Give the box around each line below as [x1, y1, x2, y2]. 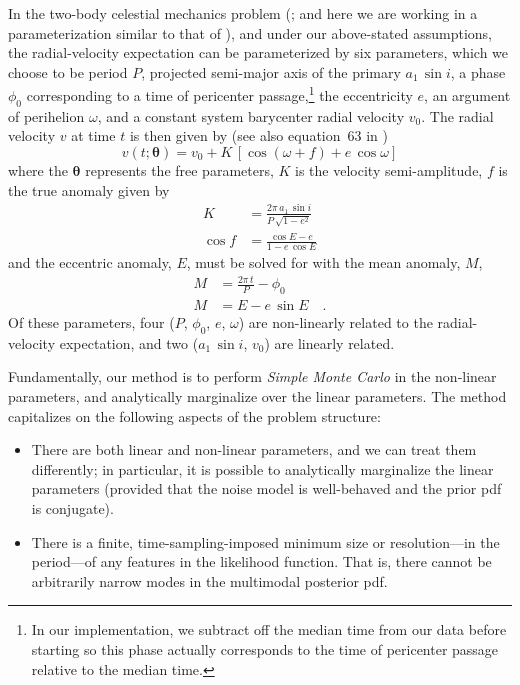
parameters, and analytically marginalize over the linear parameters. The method [8, 385, 507, 406]
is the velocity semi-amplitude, [295, 160, 483, 181]
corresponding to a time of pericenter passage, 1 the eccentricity [26, 82, 413, 106]
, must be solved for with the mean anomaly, [186, 252, 461, 273]
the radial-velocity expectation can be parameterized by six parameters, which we [8, 42, 509, 63]
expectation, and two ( [59, 332, 199, 353]
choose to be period [8, 61, 128, 82]
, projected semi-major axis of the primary [141, 61, 401, 82]
